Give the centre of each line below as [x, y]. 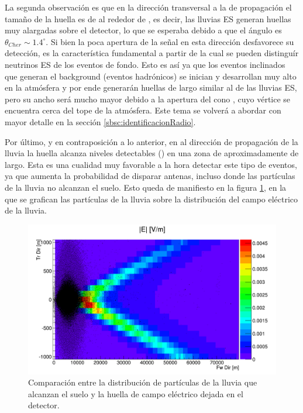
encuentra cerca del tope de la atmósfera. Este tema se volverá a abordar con [143, 110]
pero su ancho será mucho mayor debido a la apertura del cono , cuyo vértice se [148, 99]
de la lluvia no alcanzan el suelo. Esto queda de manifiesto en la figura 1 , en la [146, 187]
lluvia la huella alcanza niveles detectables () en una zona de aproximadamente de [152, 153]
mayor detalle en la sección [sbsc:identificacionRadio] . [100, 121]
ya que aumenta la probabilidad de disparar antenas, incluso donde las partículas [150, 176]
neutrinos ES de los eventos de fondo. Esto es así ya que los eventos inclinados [145, 64]
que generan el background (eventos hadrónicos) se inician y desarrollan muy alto [151, 76]
